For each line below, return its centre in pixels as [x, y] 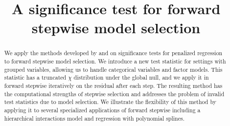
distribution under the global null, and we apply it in [141, 77]
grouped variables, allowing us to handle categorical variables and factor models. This [113, 69]
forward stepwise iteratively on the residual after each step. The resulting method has [113, 85]
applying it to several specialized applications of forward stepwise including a [102, 110]
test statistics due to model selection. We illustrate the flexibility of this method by [110, 102]
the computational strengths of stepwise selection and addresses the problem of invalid [114, 94]
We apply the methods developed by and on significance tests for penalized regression [113, 53]
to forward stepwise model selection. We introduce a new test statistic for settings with [115, 61]
